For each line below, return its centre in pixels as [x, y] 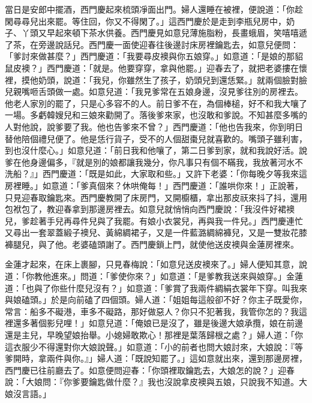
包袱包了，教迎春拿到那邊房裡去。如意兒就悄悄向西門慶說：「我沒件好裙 [145, 209]
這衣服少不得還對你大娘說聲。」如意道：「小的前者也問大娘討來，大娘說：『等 [154, 346]
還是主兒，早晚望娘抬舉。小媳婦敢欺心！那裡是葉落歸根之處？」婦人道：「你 [154, 335]
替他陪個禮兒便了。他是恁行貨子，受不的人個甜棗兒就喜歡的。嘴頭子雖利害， [156, 138]
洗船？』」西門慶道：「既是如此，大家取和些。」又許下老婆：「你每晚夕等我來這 [156, 174]
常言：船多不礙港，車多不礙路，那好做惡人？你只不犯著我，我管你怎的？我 [152, 311]
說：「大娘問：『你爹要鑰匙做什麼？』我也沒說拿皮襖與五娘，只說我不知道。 [152, 382]
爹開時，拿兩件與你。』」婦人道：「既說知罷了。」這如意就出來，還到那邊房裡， [156, 358]
